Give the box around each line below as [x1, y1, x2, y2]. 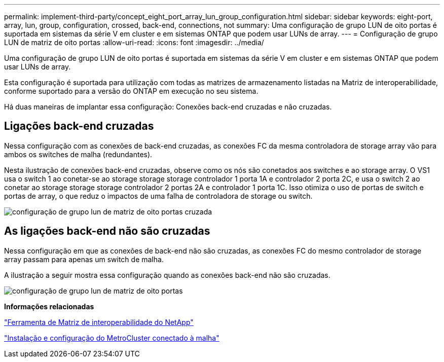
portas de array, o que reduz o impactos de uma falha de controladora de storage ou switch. [4, 191, 313, 200]
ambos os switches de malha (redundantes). [4, 150, 153, 159]
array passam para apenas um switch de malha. [4, 255, 164, 264]
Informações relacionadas [4, 302, 94, 311]
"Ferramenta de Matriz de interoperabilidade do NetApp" [4, 317, 194, 327]
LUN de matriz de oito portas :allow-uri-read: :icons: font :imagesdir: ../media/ [4, 38, 264, 47]
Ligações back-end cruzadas [4, 120, 154, 133]
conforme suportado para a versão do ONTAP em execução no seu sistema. [4, 87, 258, 95]
